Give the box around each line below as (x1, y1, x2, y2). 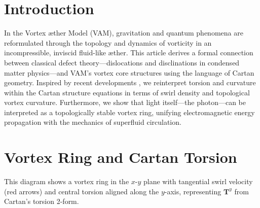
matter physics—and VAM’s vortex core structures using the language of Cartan (4, 67, 254, 78)
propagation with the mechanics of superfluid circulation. (4, 117, 181, 127)
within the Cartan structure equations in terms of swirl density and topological (4, 87, 250, 97)
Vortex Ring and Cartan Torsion (4, 147, 237, 167)
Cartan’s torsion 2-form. (4, 196, 79, 206)
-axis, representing (164, 186, 221, 196)
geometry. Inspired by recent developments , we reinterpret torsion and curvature (4, 77, 256, 88)
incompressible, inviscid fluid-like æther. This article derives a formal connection (4, 47, 253, 58)
